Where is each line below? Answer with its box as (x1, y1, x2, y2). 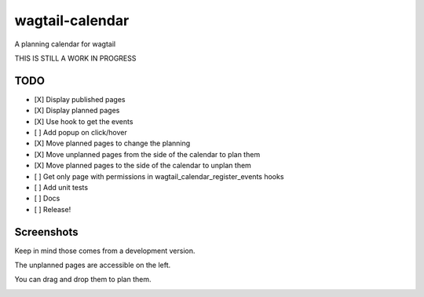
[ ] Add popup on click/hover (34, 128, 127, 137)
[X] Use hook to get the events (34, 116, 133, 126)
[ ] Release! (34, 204, 71, 214)
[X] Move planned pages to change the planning (34, 138, 191, 148)
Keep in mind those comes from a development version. (14, 246, 196, 255)
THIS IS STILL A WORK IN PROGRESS (14, 53, 137, 63)
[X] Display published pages (34, 94, 126, 104)
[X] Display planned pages (34, 106, 120, 115)
